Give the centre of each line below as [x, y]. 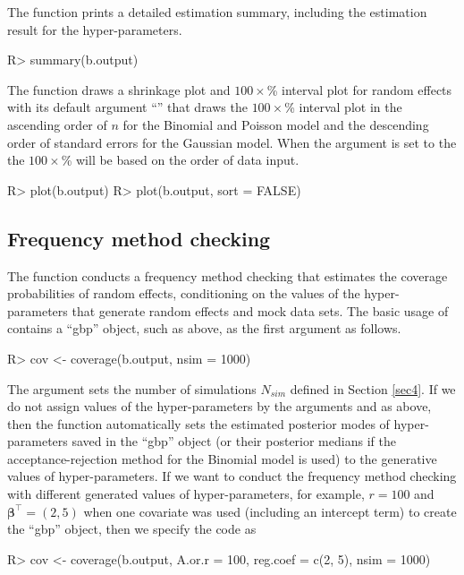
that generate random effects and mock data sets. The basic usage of [260, 310]
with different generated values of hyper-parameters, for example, [186, 494]
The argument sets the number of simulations [132, 388]
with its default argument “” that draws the [127, 107]
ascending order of [57, 124]
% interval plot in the [343, 107]
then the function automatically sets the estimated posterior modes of [198, 423]
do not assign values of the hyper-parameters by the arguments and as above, [219, 406]
